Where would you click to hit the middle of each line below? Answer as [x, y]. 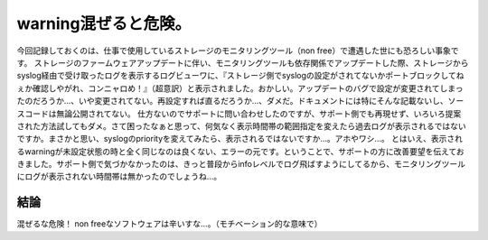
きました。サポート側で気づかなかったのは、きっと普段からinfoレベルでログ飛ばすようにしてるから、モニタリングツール [241, 164]
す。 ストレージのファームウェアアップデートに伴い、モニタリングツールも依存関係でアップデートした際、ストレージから [243, 62]
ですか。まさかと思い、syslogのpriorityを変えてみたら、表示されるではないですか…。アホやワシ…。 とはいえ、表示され [240, 139]
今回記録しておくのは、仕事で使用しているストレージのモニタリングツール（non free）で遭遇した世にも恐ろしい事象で [238, 51]
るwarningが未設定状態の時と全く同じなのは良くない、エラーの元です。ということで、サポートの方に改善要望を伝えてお [240, 151]
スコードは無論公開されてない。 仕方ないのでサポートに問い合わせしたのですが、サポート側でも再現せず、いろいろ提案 [239, 114]
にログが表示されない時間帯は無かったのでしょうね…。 [119, 177]
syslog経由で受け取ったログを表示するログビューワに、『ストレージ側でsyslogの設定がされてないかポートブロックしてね [240, 76]
